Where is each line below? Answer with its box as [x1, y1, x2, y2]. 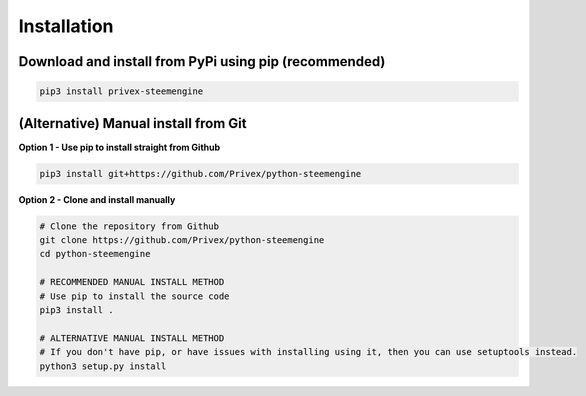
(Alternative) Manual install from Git [18, 115, 247, 132]
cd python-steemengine [39, 248, 151, 260]
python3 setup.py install [39, 360, 167, 372]
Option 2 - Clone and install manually [18, 193, 176, 205]
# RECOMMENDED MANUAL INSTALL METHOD [39, 276, 225, 288]
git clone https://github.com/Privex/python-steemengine [39, 235, 325, 245]
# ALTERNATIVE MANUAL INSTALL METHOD [39, 332, 225, 344]
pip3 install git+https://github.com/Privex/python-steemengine [39, 168, 362, 179]
